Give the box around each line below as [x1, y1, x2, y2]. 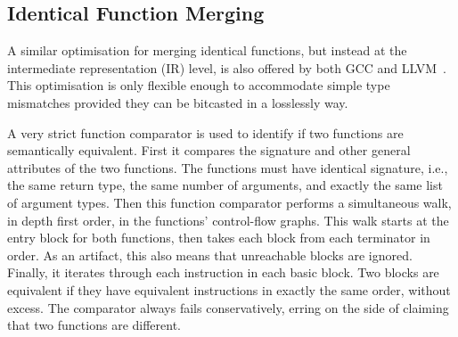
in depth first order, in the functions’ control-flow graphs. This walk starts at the [7, 210, 449, 229]
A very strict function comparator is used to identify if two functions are [7, 123, 404, 142]
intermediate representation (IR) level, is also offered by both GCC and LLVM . [7, 58, 447, 77]
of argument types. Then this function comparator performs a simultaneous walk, [7, 193, 452, 211]
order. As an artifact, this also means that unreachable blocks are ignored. [7, 245, 413, 264]
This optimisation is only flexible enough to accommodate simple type [7, 76, 390, 95]
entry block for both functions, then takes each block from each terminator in [7, 228, 430, 247]
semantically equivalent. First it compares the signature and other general [7, 141, 411, 160]
